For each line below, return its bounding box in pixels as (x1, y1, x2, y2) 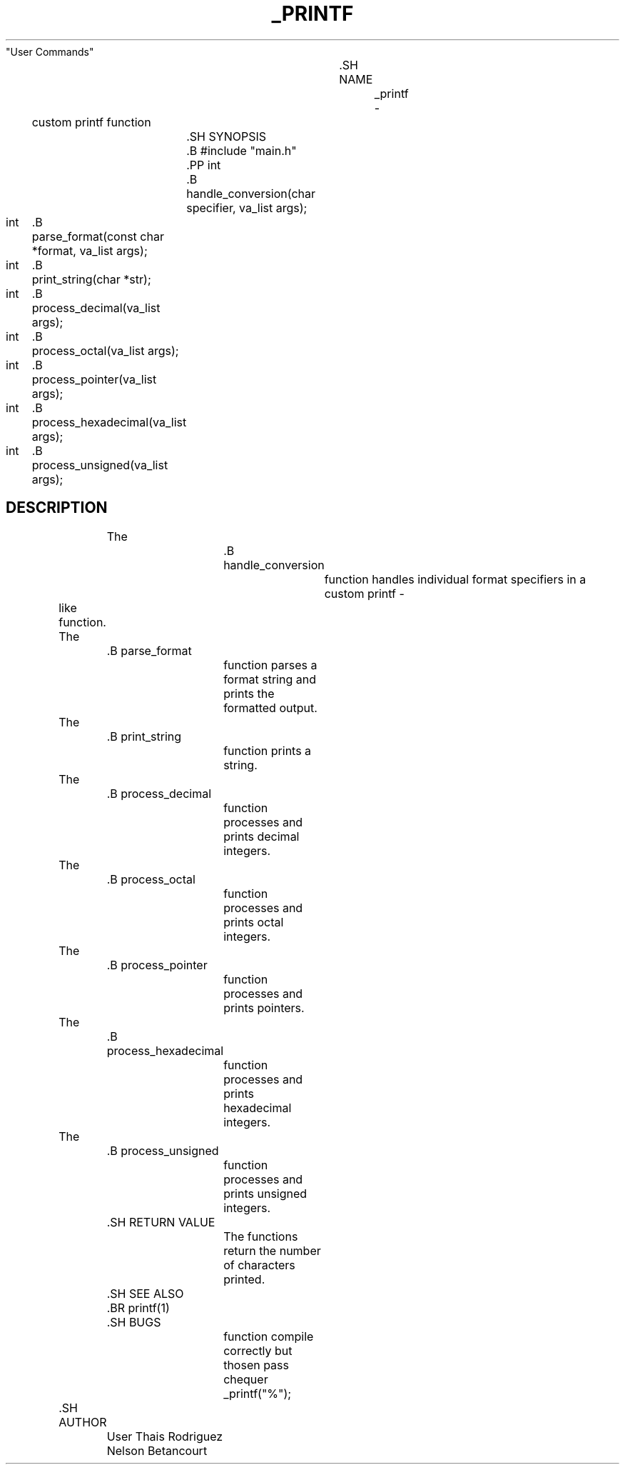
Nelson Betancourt (106, 1443, 208, 1458)
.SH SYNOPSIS (186, 129, 266, 144)
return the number (223, 1243, 321, 1258)
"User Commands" (6, 45, 94, 58)
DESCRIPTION (6, 499, 108, 517)
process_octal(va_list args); (31, 343, 179, 358)
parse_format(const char (31, 229, 164, 244)
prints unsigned (223, 1186, 308, 1201)
